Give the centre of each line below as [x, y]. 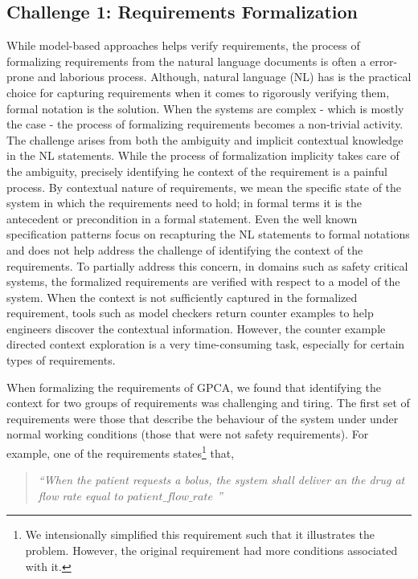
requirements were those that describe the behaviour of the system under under [203, 418]
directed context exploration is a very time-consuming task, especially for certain [206, 344]
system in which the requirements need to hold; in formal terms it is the [184, 203]
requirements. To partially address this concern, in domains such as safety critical [207, 265]
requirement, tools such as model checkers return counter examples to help [190, 313]
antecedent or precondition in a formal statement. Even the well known [182, 218]
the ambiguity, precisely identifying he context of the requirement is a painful [197, 171]
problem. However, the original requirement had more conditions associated [211, 550]
